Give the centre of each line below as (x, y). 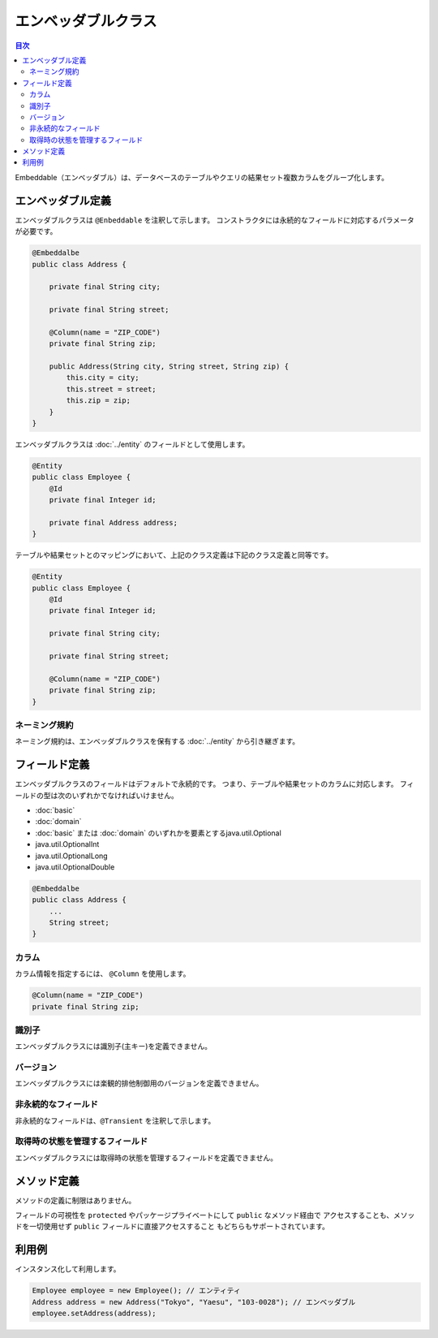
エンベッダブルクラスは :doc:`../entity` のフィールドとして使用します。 (132, 444)
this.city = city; (103, 378)
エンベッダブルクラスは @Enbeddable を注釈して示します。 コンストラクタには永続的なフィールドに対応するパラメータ (215, 220)
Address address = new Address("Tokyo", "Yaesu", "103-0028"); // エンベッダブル (194, 1302)
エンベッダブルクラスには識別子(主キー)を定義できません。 (114, 1047)
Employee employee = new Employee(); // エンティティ (136, 1291)
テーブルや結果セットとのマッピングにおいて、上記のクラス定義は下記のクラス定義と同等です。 (174, 555)
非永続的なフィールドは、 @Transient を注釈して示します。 (115, 1120)
